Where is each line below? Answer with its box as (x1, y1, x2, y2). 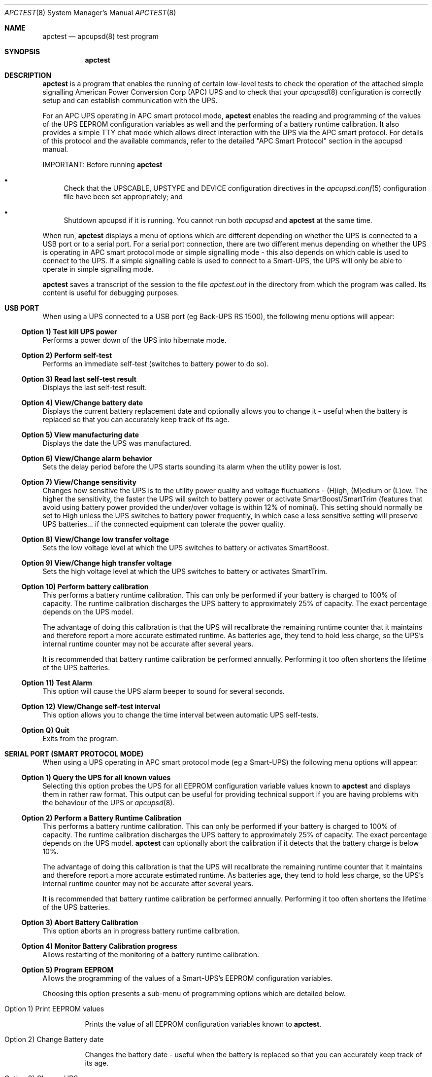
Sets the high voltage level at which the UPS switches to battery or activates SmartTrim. (42, 567, 328, 575)
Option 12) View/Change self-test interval (21, 702, 161, 711)
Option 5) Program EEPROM (21, 966, 114, 974)
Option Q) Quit (21, 726, 69, 734)
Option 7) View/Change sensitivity (21, 478, 136, 486)
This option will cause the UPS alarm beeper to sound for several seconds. (42, 687, 285, 695)
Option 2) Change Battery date (4, 1035, 104, 1043)
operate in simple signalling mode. (42, 265, 154, 273)
